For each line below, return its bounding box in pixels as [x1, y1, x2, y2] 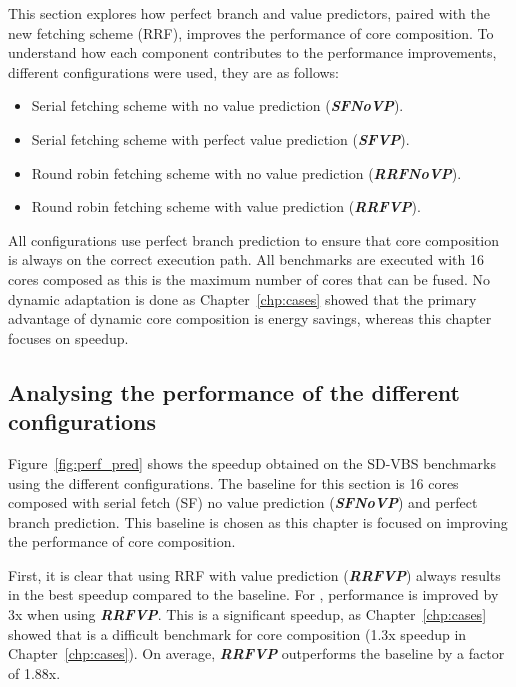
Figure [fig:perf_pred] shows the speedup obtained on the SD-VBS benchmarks [8, 452, 497, 473]
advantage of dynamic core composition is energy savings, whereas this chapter [8, 308, 492, 329]
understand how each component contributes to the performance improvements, [8, 42, 497, 63]
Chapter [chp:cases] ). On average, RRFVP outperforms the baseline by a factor [8, 643, 505, 664]
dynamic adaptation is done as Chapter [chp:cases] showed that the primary [8, 288, 477, 309]
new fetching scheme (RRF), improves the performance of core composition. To [8, 22, 494, 43]
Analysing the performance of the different [8, 376, 461, 407]
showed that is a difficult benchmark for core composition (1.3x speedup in [8, 623, 467, 644]
